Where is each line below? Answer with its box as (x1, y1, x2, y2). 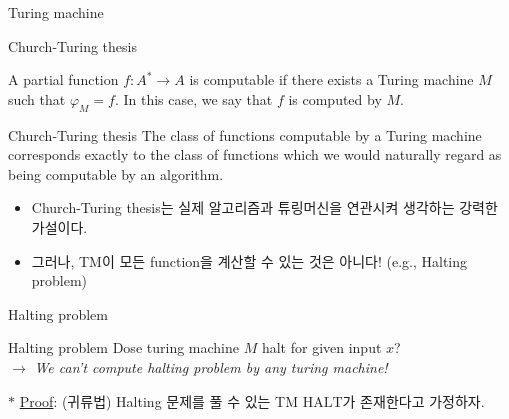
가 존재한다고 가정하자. (342, 390, 485, 411)
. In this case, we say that (114, 88, 273, 109)
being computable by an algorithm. (8, 163, 224, 184)
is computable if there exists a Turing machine (189, 69, 474, 90)
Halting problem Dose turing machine (8, 337, 239, 358)
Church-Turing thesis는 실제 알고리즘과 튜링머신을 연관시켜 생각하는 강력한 (31, 197, 498, 218)
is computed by (288, 88, 382, 109)
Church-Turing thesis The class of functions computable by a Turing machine (8, 124, 482, 145)
